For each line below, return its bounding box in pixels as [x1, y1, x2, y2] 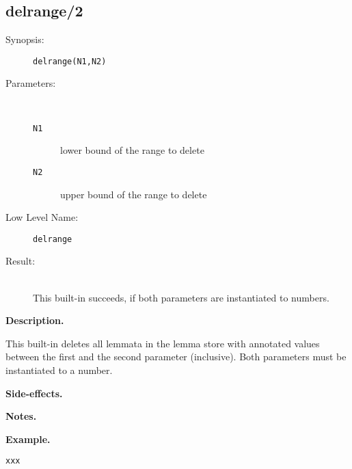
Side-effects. [5, 386, 63, 400]
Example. [5, 431, 51, 446]
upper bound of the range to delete [60, 187, 207, 201]
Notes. [5, 409, 37, 423]
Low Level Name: [5, 210, 79, 224]
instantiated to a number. [5, 362, 113, 377]
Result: [5, 254, 36, 268]
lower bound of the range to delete [60, 143, 204, 157]
